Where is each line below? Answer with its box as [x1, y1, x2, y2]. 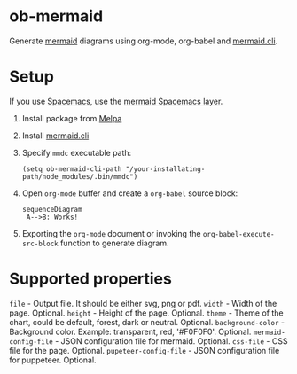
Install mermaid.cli [21, 130, 90, 141]
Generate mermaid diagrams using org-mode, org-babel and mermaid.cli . [9, 35, 278, 46]
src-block [21, 239, 59, 248]
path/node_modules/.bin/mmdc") [21, 172, 138, 181]
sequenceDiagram [21, 205, 82, 214]
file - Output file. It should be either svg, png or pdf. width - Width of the [9, 298, 277, 308]
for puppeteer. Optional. [9, 355, 97, 365]
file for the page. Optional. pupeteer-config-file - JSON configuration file [9, 345, 280, 355]
